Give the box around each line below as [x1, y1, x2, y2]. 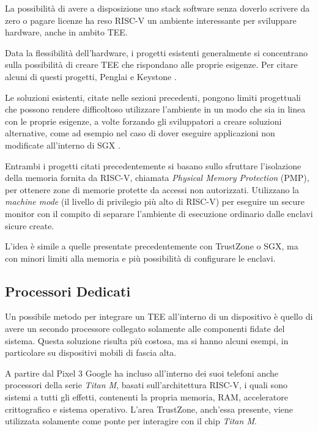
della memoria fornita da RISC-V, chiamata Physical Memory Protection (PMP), [5, 171, 309, 184]
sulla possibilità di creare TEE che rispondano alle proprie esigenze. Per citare [5, 58, 298, 71]
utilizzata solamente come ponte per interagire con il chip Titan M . [5, 414, 257, 427]
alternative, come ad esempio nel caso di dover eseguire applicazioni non [5, 127, 275, 139]
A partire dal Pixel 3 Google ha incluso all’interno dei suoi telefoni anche [5, 366, 279, 379]
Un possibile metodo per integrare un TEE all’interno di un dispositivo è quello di [5, 310, 313, 323]
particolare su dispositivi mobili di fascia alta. [5, 346, 177, 359]
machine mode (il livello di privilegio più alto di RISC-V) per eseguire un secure [5, 195, 305, 208]
